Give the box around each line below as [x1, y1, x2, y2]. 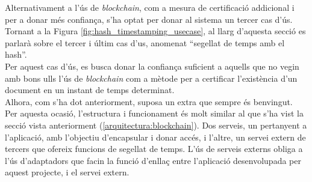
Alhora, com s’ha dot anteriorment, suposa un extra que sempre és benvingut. [5, 95, 293, 108]
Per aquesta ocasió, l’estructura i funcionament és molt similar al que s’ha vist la [5, 107, 304, 120]
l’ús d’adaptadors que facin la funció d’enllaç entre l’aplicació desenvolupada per [5, 154, 301, 166]
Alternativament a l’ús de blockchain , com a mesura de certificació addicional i [5, 1, 295, 13]
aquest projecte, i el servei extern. [5, 166, 129, 178]
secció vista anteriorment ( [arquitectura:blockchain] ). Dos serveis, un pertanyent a [5, 118, 307, 131]
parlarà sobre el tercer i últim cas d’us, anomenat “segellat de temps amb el [5, 36, 285, 49]
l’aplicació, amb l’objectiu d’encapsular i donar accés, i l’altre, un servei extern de [5, 130, 306, 143]
